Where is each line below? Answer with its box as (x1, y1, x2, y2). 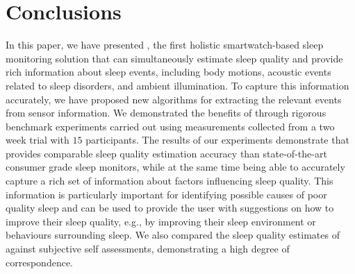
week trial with (6, 132, 69, 147)
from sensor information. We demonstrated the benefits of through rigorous (6, 105, 327, 120)
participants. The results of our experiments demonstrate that (85, 132, 349, 147)
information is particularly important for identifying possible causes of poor (6, 187, 327, 201)
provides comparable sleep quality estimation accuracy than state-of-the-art (6, 146, 327, 160)
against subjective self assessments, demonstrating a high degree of (6, 241, 290, 256)
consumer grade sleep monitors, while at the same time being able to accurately (6, 160, 345, 174)
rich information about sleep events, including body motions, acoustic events (6, 65, 331, 79)
